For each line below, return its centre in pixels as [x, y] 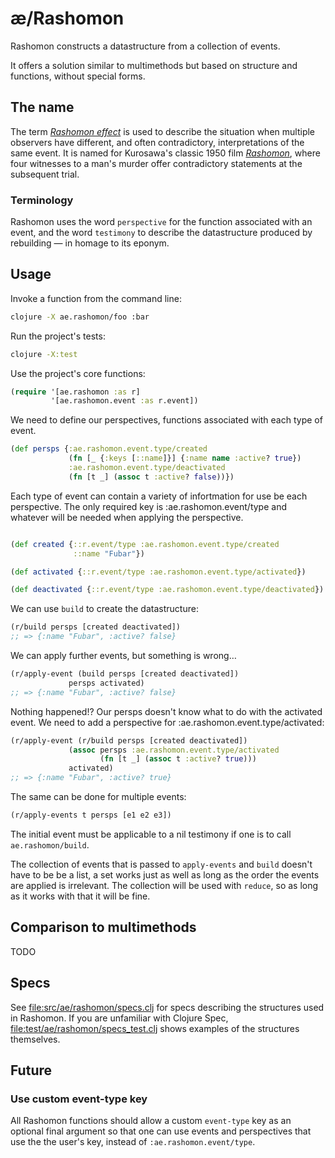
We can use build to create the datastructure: [104, 609]
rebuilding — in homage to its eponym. [90, 243]
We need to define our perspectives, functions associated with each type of [166, 420]
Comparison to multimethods [103, 927]
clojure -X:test [44, 354]
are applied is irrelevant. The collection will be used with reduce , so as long [164, 885]
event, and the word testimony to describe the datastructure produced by [161, 233]
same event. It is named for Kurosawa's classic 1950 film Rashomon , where [165, 153]
